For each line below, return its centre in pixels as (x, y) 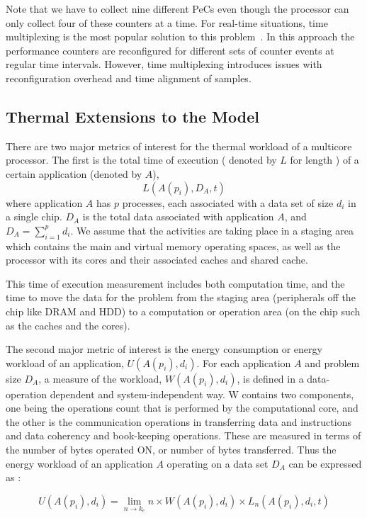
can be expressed (325, 463)
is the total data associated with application (178, 216)
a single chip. (34, 216)
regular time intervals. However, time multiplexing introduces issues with (164, 64)
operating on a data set (218, 463)
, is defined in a (270, 378)
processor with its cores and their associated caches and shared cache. (157, 260)
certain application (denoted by (74, 173)
